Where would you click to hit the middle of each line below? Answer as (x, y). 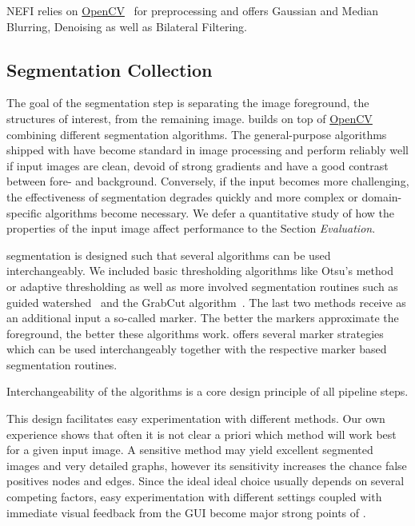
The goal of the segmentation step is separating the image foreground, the (188, 103)
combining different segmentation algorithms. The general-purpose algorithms (197, 134)
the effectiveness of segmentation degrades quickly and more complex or (182, 196)
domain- (382, 196)
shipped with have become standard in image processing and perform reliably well (207, 150)
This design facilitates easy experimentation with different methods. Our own (196, 418)
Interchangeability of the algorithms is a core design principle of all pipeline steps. (207, 391)
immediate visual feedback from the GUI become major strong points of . (186, 512)
